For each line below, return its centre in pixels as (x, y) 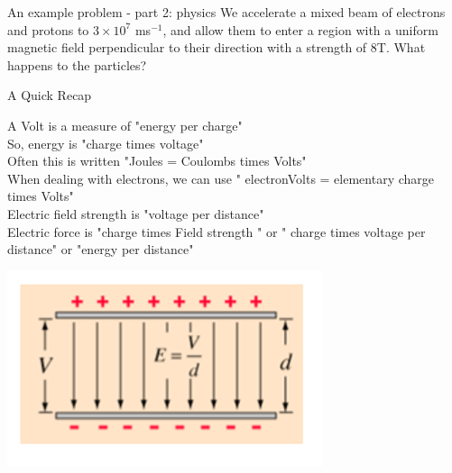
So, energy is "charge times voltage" (106, 143)
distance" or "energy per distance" (101, 249)
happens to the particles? (77, 64)
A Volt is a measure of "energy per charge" (125, 125)
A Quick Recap (50, 95)
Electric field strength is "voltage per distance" (136, 213)
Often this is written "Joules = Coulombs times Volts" (157, 161)
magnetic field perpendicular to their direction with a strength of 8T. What (217, 47)
